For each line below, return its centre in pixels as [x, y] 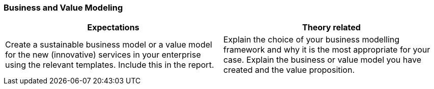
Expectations [113, 28]
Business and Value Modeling [63, 8]
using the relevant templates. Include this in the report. [110, 65]
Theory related [331, 28]
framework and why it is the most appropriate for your [327, 50]
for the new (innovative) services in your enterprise [103, 55]
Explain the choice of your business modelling [312, 40]
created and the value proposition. [289, 70]
